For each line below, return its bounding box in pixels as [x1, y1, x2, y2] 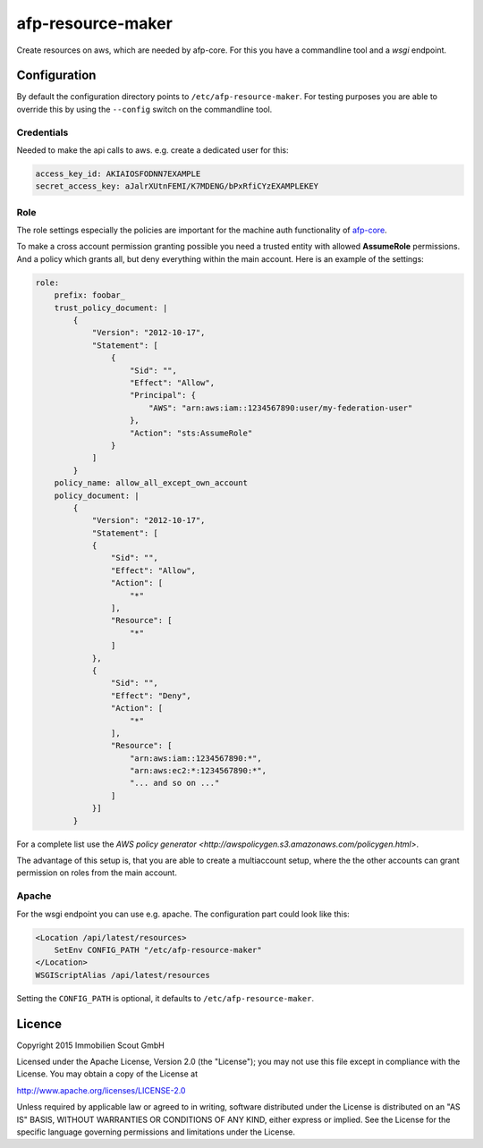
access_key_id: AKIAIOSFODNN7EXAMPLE [35, 168, 201, 179]
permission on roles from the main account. [16, 867, 178, 878]
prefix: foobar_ [54, 291, 125, 300]
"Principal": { [130, 390, 197, 401]
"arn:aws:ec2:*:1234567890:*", [130, 765, 267, 776]
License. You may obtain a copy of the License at [16, 1068, 199, 1079]
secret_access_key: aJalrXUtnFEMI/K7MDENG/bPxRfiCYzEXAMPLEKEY [35, 181, 319, 191]
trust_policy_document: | [54, 302, 168, 313]
